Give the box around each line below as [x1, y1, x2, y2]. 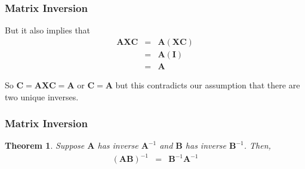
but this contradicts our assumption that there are [115, 78, 300, 91]
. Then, [244, 139, 271, 152]
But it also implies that [5, 24, 91, 36]
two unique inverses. [5, 90, 79, 103]
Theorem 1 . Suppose [5, 139, 85, 152]
